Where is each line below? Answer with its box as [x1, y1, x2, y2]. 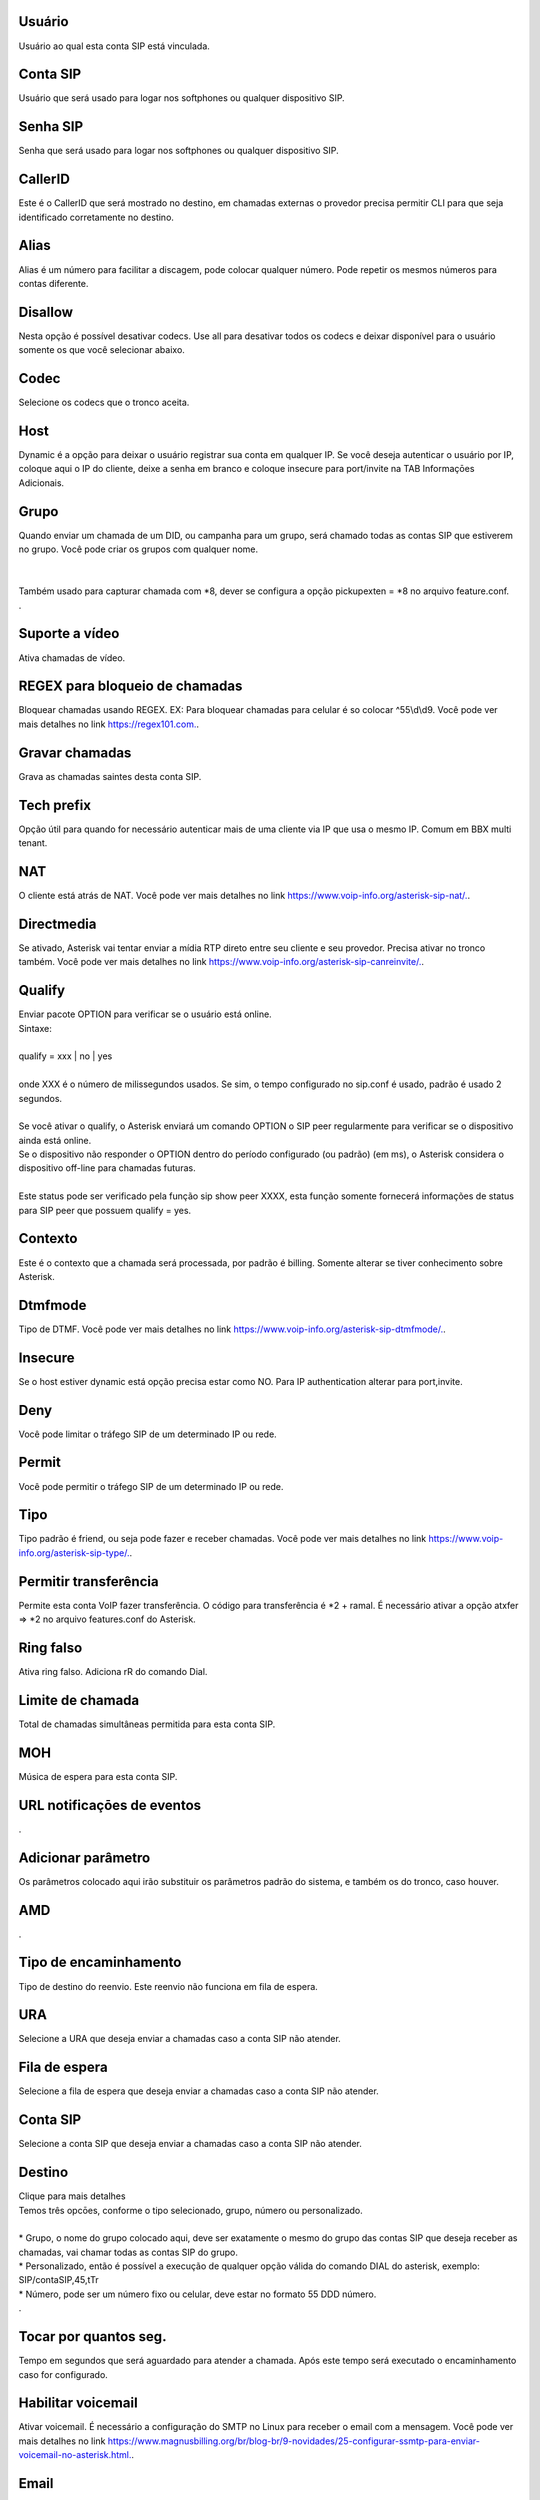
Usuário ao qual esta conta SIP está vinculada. [18, 40, 210, 52]
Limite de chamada [18, 1691, 140, 1709]
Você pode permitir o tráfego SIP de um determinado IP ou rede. [18, 1480, 284, 1492]
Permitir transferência [18, 1573, 159, 1590]
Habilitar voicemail [18, 2395, 139, 2412]
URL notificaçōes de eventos [18, 1796, 202, 1814]
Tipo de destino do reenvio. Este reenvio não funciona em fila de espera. [18, 1980, 319, 1992]
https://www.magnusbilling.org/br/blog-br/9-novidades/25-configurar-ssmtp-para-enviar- [107, 2435, 480, 2447]
